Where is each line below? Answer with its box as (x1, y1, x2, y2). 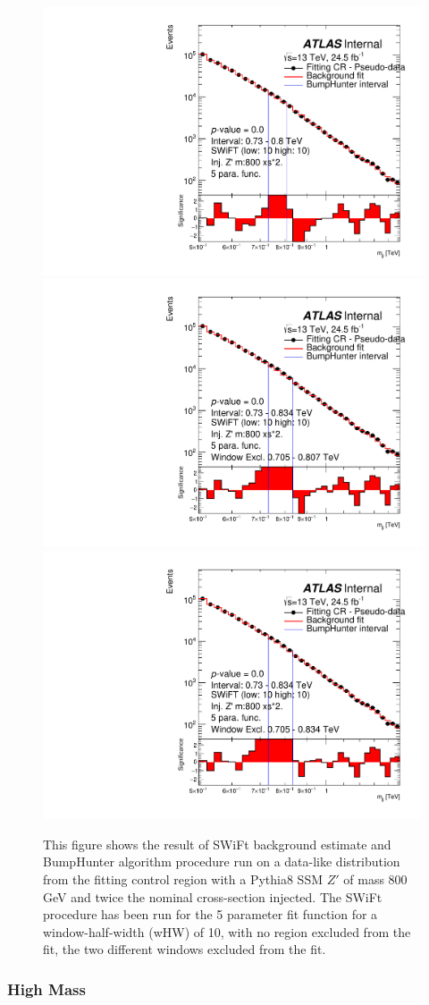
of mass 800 (343, 869, 408, 888)
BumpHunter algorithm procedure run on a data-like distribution (43, 852, 400, 871)
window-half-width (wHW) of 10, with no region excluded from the (43, 922, 411, 941)
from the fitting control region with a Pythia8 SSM (43, 869, 324, 888)
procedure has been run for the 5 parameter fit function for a (43, 905, 378, 924)
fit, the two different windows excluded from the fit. (43, 940, 326, 959)
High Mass (7, 977, 86, 1000)
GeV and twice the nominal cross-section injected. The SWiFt (43, 887, 383, 906)
